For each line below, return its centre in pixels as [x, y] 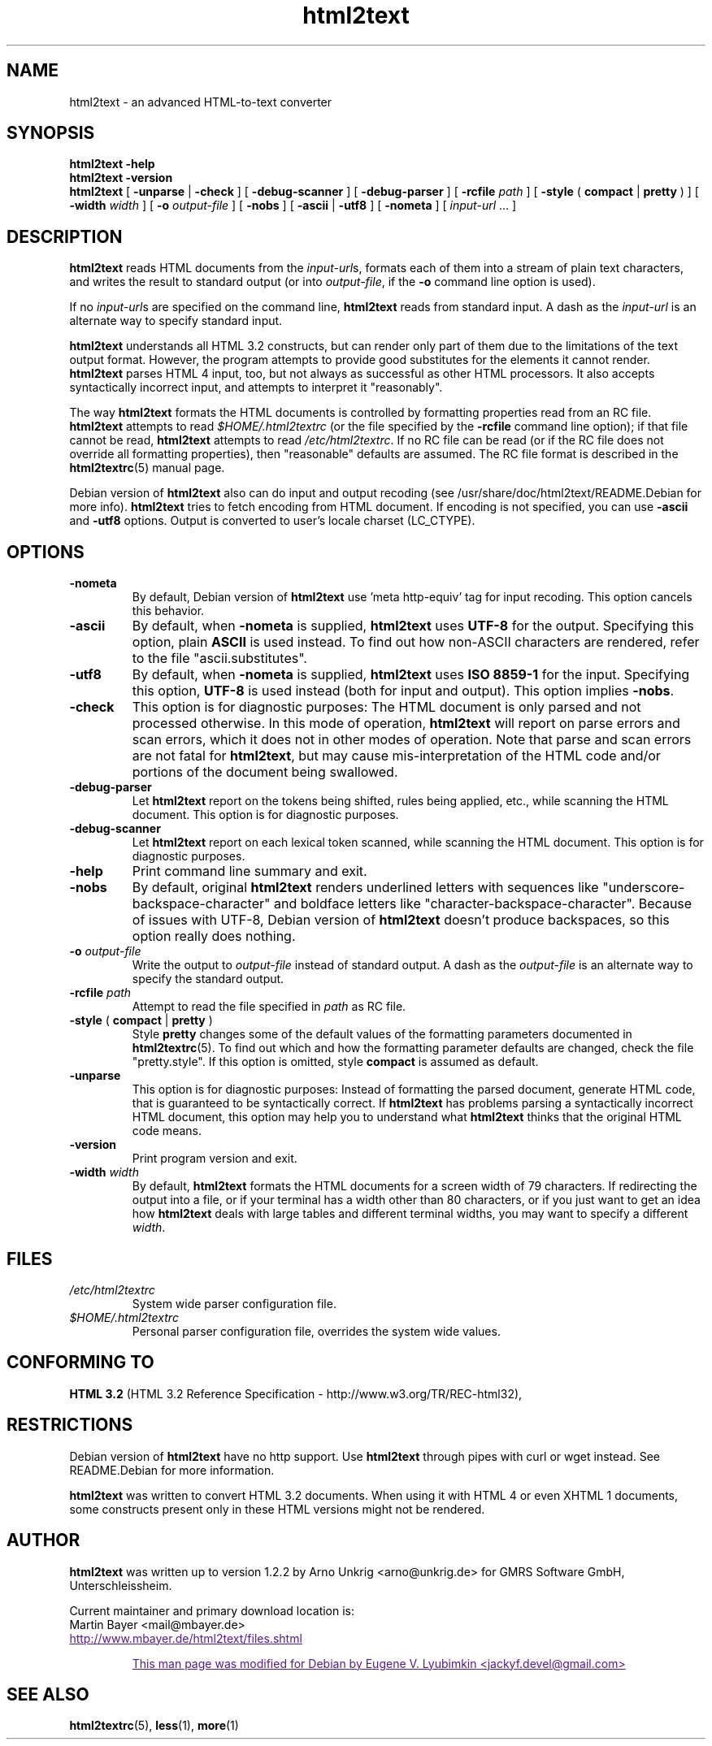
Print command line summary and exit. [250, 871]
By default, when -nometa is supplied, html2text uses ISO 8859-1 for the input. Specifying [411, 675]
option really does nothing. [214, 936]
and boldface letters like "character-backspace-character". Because [483, 904]
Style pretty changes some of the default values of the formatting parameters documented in [382, 1034]
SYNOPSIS [51, 133]
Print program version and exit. [215, 1159]
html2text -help [112, 164]
